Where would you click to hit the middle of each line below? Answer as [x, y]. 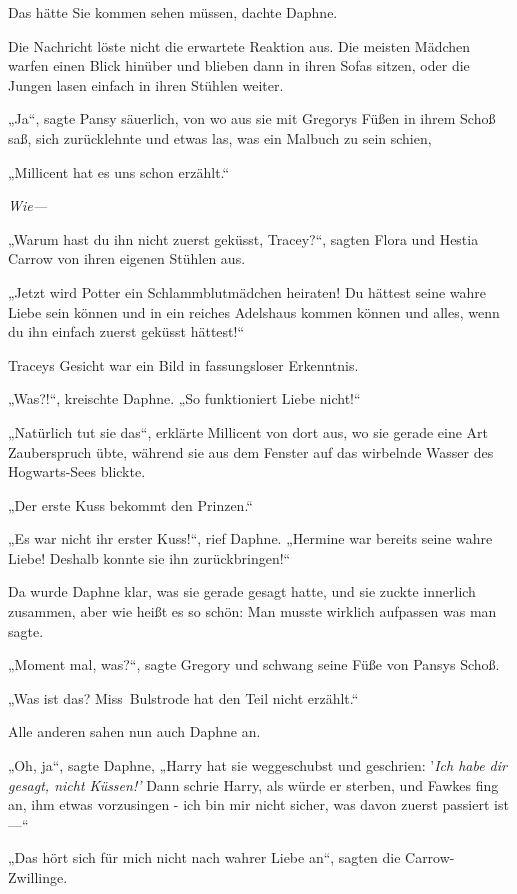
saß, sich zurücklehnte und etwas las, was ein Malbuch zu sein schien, [220, 137]
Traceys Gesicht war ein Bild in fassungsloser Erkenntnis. [183, 364]
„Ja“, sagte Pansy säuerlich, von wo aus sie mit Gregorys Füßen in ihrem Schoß [252, 118]
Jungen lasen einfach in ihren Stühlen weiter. [146, 84]
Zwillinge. [38, 877]
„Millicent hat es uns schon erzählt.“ [119, 171]
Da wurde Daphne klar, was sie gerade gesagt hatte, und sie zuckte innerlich [242, 591]
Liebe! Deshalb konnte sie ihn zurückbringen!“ [149, 557]
